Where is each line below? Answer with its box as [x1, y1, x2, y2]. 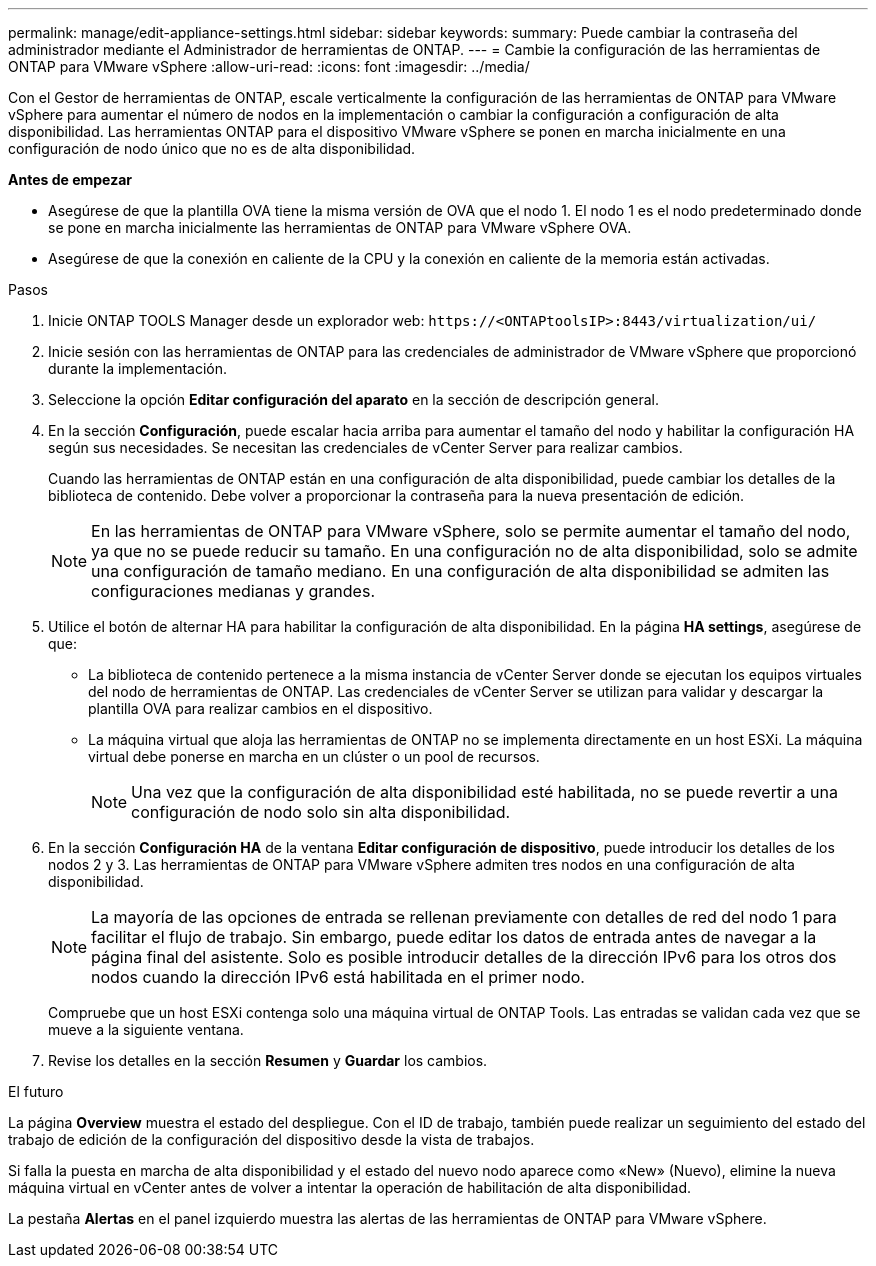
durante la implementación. [48, 360, 228, 377]
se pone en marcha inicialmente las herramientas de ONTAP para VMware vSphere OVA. [48, 219, 632, 236]
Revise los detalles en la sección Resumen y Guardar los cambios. [48, 1052, 488, 1069]
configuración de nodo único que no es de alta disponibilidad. [8, 140, 416, 157]
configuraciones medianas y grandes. [91, 581, 375, 601]
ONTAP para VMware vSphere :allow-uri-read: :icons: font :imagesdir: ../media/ [8, 58, 530, 75]
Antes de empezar [8, 171, 132, 188]
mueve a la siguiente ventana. [48, 1021, 244, 1038]
